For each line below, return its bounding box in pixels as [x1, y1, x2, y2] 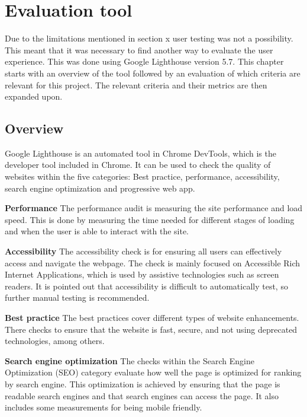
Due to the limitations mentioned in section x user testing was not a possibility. [5, 32, 293, 44]
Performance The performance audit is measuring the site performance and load [5, 202, 303, 214]
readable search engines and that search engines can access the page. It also [5, 389, 279, 402]
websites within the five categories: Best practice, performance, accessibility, [5, 170, 280, 183]
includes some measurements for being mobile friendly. [5, 401, 202, 413]
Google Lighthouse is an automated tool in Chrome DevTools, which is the [5, 147, 276, 159]
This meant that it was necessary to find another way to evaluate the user [5, 43, 273, 56]
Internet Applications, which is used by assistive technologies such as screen [5, 268, 279, 281]
